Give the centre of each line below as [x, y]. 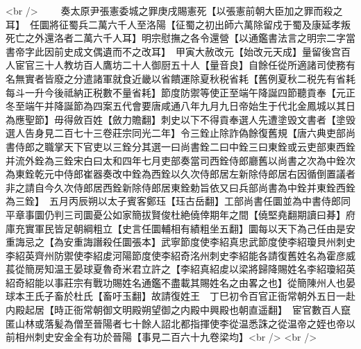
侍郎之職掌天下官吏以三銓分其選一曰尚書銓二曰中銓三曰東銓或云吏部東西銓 [185, 146]
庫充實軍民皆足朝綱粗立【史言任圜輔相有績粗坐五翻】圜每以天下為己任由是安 [180, 228]
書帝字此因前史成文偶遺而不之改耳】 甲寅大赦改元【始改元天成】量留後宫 [173, 51]
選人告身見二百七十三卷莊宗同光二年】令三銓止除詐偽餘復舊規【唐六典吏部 [176, 133]
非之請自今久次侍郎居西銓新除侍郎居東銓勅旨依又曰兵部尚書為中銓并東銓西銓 [180, 187]
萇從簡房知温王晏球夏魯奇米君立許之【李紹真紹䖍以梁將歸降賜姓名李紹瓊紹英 [180, 269]
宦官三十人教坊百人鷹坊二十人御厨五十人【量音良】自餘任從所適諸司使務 [180, 65]
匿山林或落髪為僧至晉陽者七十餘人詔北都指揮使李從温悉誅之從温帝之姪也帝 [176, 323]
